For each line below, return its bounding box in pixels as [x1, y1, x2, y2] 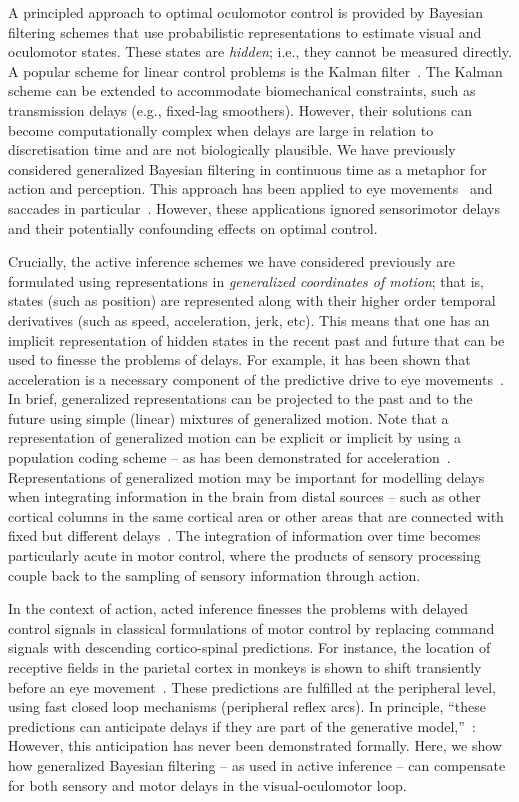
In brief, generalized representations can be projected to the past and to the [8, 388, 473, 409]
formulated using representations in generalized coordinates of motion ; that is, [8, 270, 484, 291]
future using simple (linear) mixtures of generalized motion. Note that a [8, 407, 449, 428]
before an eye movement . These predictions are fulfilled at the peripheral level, [8, 676, 497, 697]
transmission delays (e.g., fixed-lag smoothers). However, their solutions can [8, 99, 472, 120]
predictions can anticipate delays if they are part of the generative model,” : [8, 715, 476, 736]
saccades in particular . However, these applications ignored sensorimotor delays [8, 197, 500, 218]
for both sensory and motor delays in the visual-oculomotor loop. [8, 774, 407, 795]
